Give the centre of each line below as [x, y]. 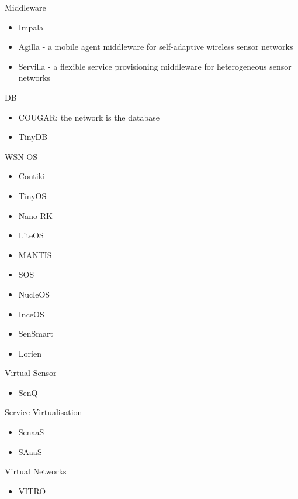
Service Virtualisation [44, 412]
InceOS [31, 314]
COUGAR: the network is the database [89, 117]
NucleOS [34, 294]
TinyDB [33, 137]
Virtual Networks [36, 471]
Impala [31, 27]
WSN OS [21, 156]
